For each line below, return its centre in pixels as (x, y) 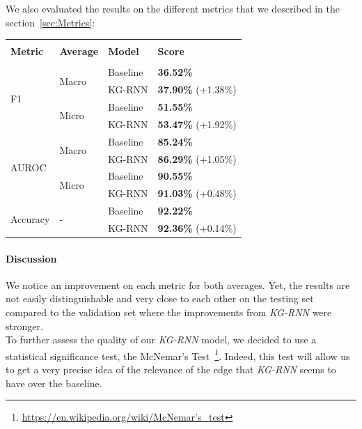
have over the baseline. (54, 383)
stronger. (24, 326)
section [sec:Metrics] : (50, 22)
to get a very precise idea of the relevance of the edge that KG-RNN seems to (171, 369)
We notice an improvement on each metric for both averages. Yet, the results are (178, 284)
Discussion (31, 258)
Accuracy (30, 219)
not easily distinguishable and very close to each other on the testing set (160, 298)
